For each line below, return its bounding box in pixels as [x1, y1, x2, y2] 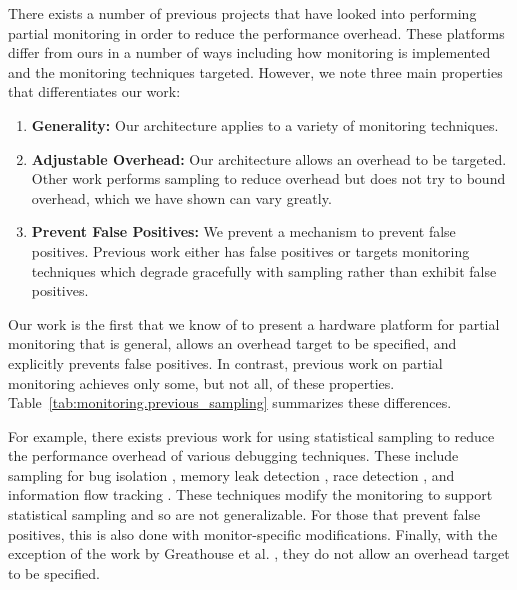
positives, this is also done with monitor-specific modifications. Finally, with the [8, 523, 498, 544]
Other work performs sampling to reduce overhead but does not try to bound [31, 168, 506, 189]
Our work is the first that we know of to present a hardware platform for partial [8, 313, 500, 334]
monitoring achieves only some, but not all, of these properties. [8, 372, 395, 393]
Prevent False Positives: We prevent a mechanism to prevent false [31, 221, 456, 242]
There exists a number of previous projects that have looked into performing [8, 3, 477, 23]
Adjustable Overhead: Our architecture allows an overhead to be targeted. [31, 148, 507, 169]
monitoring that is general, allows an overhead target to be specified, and [8, 333, 457, 354]
